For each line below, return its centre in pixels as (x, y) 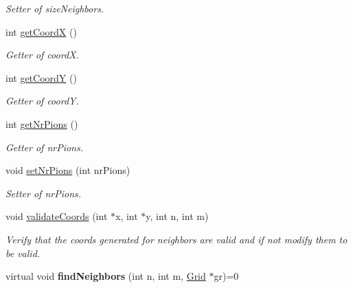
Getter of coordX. (42, 55)
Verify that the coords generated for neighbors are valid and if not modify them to (176, 239)
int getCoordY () (41, 77)
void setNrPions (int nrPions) (68, 170)
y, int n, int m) (177, 216)
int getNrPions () (42, 123)
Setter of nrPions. (44, 193)
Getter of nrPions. (45, 147)
